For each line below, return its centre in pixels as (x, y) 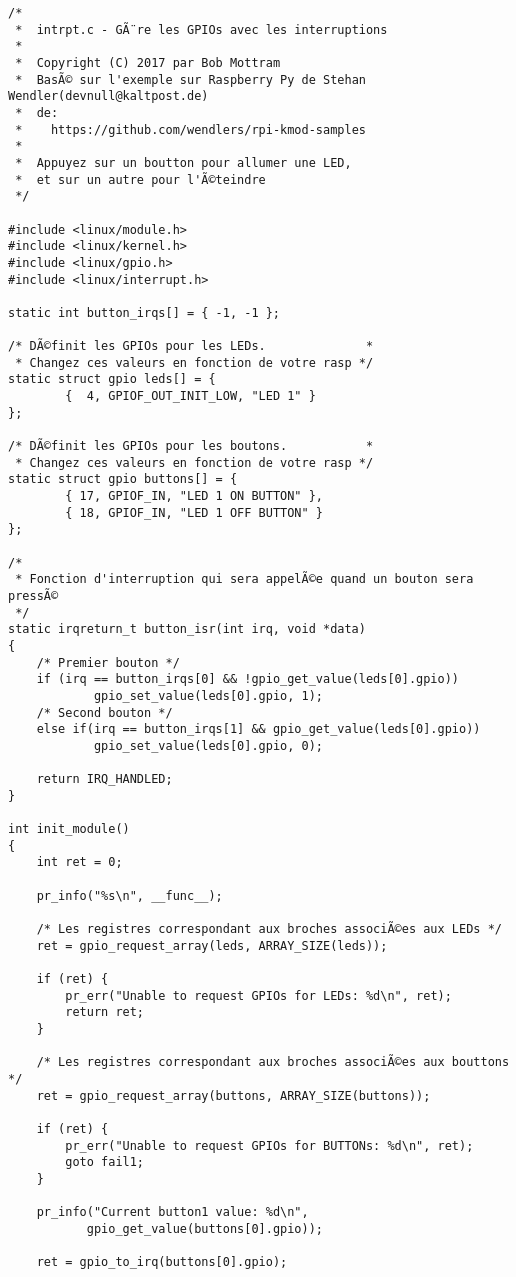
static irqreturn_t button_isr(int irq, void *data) (187, 629)
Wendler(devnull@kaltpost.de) (108, 96)
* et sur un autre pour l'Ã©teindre (140, 179)
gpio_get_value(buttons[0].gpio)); (204, 1228)
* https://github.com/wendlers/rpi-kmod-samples (190, 129)
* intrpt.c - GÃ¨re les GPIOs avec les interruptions (201, 29)
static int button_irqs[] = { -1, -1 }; (144, 312)
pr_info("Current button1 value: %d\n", (172, 1212)
